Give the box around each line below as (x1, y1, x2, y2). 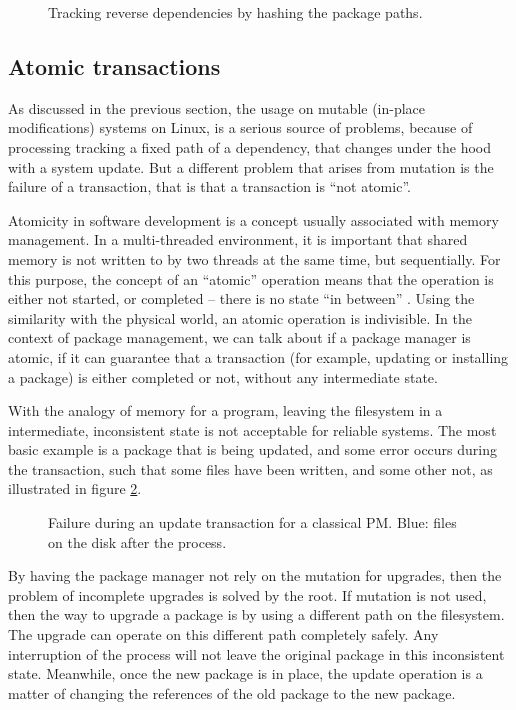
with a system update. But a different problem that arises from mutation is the (8, 156, 494, 177)
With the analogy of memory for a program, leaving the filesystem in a (8, 400, 443, 421)
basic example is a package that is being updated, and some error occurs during (8, 439, 498, 460)
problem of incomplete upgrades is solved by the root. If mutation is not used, (8, 584, 487, 605)
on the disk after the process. (48, 531, 227, 552)
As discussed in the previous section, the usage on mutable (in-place (8, 97, 426, 118)
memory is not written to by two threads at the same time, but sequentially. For (8, 248, 501, 269)
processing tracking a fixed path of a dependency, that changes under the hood (8, 136, 491, 157)
